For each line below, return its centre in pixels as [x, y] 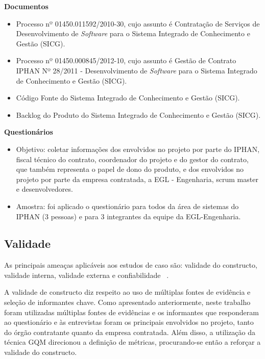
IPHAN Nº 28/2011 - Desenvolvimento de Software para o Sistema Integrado [137, 70]
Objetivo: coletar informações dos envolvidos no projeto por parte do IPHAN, [138, 149]
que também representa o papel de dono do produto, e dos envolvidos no [130, 169]
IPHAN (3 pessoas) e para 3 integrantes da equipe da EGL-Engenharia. [128, 216]
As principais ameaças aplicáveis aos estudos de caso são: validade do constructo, [131, 265]
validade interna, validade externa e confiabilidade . [87, 275]
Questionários [29, 132]
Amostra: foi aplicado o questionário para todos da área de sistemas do [127, 206]
